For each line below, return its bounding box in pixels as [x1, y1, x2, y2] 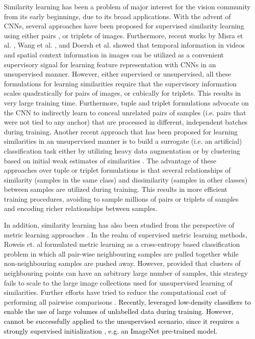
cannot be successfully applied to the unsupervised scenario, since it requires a [4, 316, 239, 326]
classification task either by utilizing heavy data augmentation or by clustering [4, 145, 240, 156]
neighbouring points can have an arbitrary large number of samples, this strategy [4, 268, 248, 278]
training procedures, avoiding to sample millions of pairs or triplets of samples [4, 193, 239, 204]
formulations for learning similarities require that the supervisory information [4, 78, 237, 88]
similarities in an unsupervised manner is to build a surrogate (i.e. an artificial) [4, 136, 242, 146]
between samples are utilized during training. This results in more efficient [4, 184, 228, 194]
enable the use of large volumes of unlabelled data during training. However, [4, 306, 233, 316]
